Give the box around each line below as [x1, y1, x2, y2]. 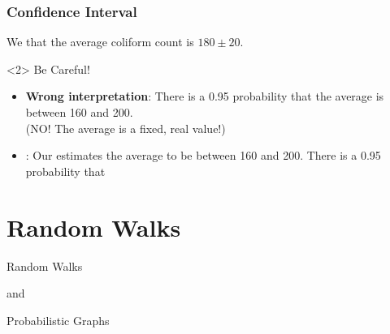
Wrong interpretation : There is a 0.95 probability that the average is [25, 88, 384, 105]
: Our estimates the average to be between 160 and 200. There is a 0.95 [25, 147, 381, 164]
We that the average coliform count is [6, 33, 194, 50]
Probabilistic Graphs [6, 311, 110, 328]
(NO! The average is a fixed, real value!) [25, 119, 226, 136]
